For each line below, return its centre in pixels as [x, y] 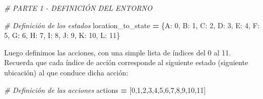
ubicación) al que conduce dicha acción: [66, 72]
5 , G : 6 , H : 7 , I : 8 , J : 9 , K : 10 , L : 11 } [62, 35]
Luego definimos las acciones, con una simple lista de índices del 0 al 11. [118, 52]
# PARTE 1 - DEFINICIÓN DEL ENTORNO [78, 8]
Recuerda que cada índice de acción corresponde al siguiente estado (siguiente [126, 62]
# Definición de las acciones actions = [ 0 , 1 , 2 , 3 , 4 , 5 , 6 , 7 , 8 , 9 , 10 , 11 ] [105, 90]
